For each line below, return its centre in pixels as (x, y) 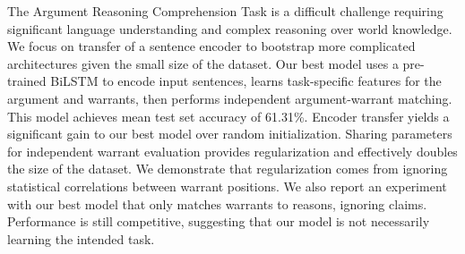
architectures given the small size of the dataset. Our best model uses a (203, 63)
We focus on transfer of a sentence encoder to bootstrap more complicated (211, 46)
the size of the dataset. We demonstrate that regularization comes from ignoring (228, 169)
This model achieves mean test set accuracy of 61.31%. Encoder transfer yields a (228, 116)
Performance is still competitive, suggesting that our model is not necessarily (219, 221)
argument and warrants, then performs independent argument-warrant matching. (230, 98)
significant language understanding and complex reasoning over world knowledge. (230, 28)
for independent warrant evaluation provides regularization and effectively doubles (232, 151)
